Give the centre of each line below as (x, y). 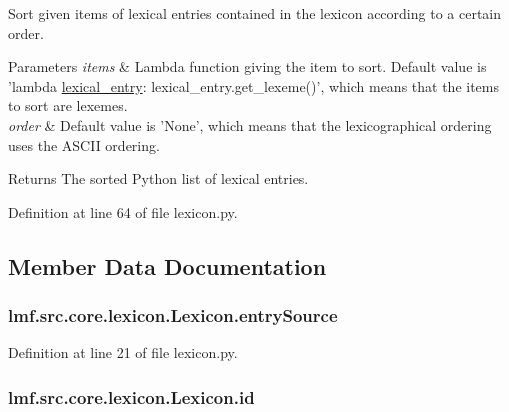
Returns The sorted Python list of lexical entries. (158, 178)
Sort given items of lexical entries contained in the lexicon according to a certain (255, 13)
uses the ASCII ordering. (84, 144)
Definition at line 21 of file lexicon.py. (123, 352)
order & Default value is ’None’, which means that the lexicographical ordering (250, 124)
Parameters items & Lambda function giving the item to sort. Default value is (247, 66)
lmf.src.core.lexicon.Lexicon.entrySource (173, 315)
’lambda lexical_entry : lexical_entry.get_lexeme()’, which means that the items (254, 85)
